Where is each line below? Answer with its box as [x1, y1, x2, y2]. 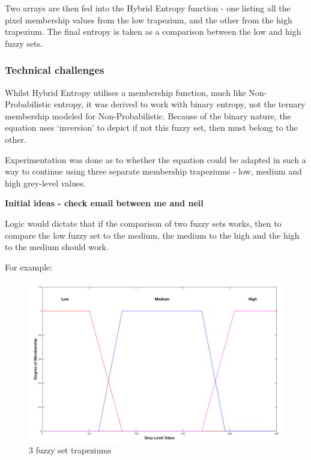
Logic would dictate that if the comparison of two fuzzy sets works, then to [5, 217, 282, 229]
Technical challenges [5, 62, 104, 77]
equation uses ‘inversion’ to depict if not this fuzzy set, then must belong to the [5, 121, 298, 134]
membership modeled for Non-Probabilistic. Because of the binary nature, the [5, 109, 291, 122]
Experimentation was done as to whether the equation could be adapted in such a [5, 153, 306, 166]
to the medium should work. [5, 240, 109, 253]
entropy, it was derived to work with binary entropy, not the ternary [53, 98, 306, 110]
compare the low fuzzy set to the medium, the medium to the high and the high [5, 229, 300, 241]
